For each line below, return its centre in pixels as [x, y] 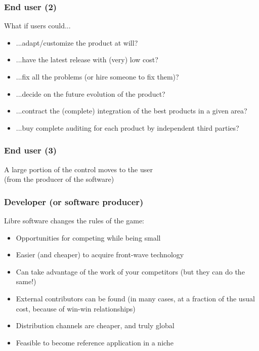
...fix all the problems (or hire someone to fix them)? [97, 76]
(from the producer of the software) [59, 179]
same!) [26, 281]
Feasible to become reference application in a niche [95, 342]
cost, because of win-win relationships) [76, 308]
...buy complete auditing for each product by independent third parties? [127, 127]
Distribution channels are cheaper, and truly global [95, 325]
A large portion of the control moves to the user [78, 169]
